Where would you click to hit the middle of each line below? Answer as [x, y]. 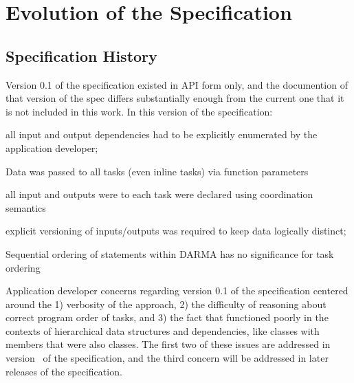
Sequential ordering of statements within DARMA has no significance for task [170, 253]
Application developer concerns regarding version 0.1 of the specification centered [177, 291]
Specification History [81, 55]
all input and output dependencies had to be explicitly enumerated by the [162, 134]
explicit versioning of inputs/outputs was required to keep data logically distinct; [176, 231]
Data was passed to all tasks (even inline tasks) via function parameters [157, 171]
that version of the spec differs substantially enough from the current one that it [175, 98]
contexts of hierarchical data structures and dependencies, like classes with [163, 330]
